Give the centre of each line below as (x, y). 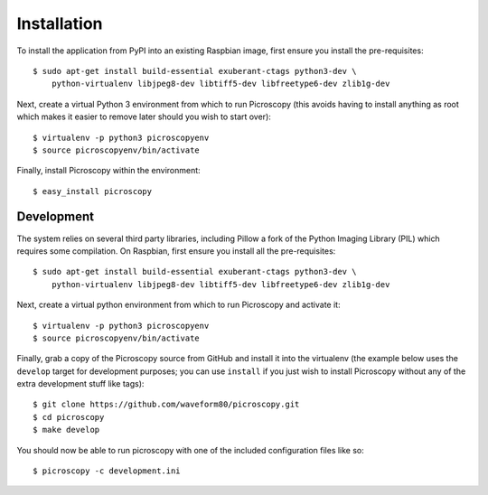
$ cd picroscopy (69, 417)
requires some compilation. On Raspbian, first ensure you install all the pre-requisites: (176, 251)
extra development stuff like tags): (80, 384)
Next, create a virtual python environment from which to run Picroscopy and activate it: (178, 305)
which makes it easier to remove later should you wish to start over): (144, 117)
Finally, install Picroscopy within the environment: (108, 171)
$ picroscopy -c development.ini (107, 471)
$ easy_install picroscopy (93, 191)
